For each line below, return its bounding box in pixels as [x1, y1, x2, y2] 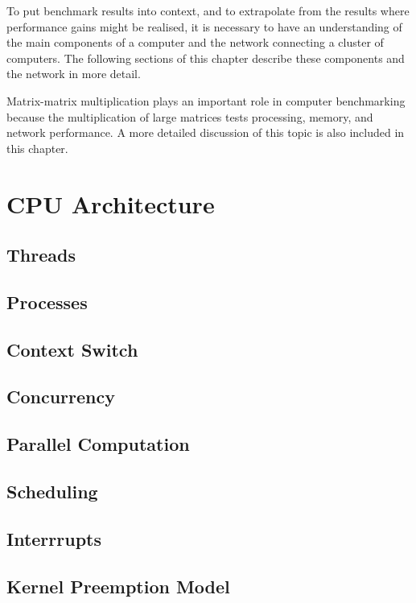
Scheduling [6, 479, 98, 504]
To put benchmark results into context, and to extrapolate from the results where [6, 2, 410, 19]
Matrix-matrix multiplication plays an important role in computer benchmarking [6, 92, 406, 109]
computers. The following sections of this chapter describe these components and [6, 49, 405, 66]
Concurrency [6, 384, 115, 409]
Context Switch [6, 337, 138, 361]
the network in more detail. [6, 65, 141, 82]
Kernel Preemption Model [6, 573, 230, 598]
